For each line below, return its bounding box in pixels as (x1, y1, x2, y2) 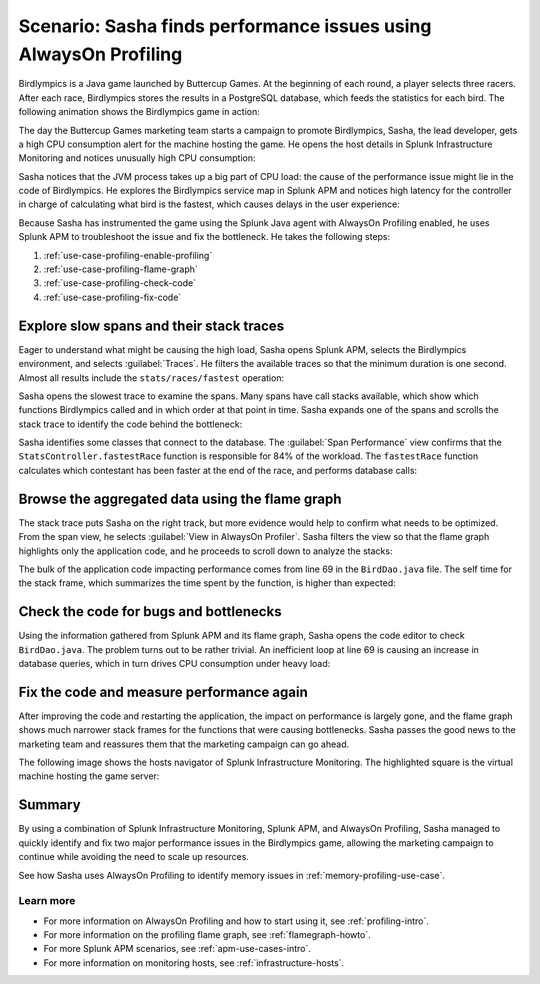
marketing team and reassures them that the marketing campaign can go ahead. (18, 738, 350, 750)
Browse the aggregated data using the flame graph (18, 490, 342, 507)
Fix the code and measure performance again (18, 683, 309, 700)
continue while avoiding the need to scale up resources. (18, 851, 250, 863)
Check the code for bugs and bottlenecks (18, 603, 282, 620)
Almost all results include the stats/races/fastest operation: (18, 371, 285, 384)
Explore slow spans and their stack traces (18, 317, 285, 334)
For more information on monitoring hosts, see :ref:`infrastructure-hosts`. (43, 956, 345, 969)
